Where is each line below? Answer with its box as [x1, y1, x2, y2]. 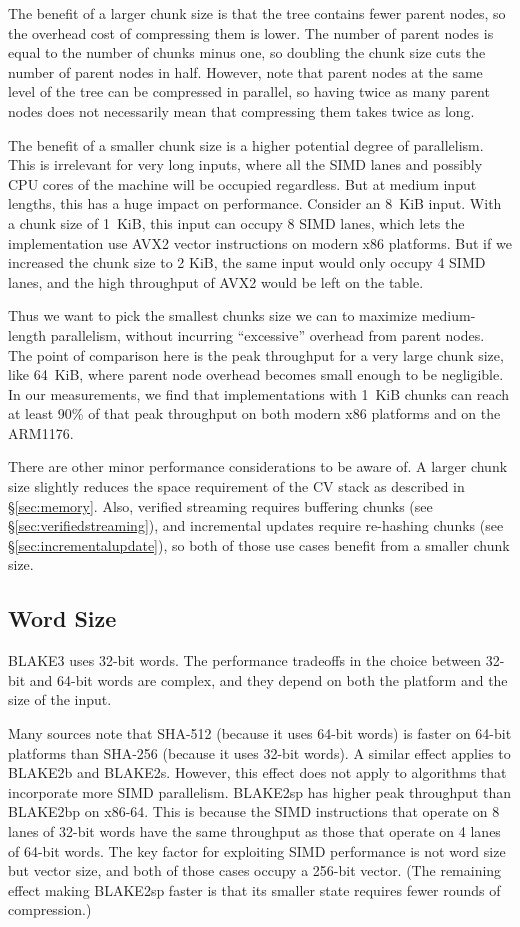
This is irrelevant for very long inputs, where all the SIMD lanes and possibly [8, 154, 483, 175]
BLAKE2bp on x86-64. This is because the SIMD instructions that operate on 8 [8, 801, 500, 822]
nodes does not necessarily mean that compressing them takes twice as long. [8, 100, 475, 121]
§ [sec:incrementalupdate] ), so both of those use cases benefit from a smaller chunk [8, 534, 510, 555]
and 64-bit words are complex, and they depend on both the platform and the [29, 669, 508, 690]
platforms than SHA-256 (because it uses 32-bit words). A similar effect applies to [8, 742, 511, 763]
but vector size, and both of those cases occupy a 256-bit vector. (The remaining [8, 860, 502, 881]
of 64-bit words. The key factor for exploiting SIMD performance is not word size [8, 840, 506, 861]
